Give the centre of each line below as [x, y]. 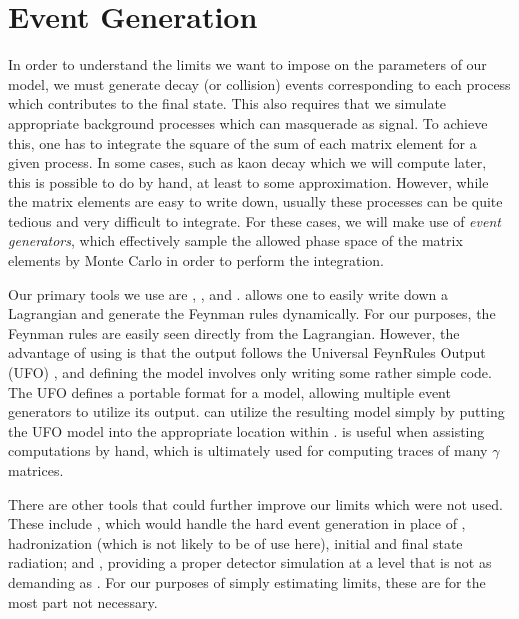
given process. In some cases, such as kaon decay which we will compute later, [247, 162]
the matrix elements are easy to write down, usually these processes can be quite [255, 201]
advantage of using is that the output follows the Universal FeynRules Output [247, 352]
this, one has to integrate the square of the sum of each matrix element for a [242, 142]
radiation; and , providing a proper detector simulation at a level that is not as [250, 562]
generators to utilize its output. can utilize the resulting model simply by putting [256, 411]
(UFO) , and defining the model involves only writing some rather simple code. [250, 372]
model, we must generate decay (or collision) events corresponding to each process [259, 83]
